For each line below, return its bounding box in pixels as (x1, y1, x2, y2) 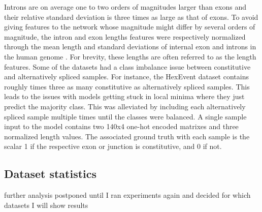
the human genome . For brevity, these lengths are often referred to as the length (4, 51, 256, 62)
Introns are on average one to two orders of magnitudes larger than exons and (4, 2, 246, 12)
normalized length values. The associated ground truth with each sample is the (4, 131, 250, 141)
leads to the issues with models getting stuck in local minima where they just (4, 91, 245, 102)
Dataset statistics (4, 166, 97, 181)
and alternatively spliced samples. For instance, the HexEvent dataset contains (4, 71, 249, 82)
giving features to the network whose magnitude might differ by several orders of (4, 21, 255, 32)
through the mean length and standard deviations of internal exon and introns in (4, 41, 256, 52)
